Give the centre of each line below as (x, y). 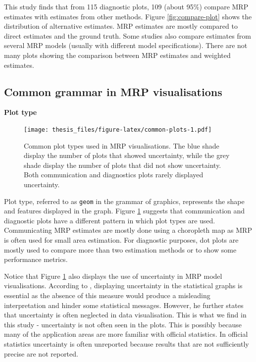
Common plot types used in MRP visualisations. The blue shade (122, 145)
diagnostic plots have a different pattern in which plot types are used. (110, 220)
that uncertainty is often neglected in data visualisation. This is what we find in (125, 315)
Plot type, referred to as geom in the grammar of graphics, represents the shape (124, 201)
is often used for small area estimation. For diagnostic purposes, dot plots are (121, 240)
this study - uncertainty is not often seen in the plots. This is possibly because (123, 324)
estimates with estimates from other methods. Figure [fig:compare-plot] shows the (128, 16)
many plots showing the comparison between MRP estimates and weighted (117, 55)
